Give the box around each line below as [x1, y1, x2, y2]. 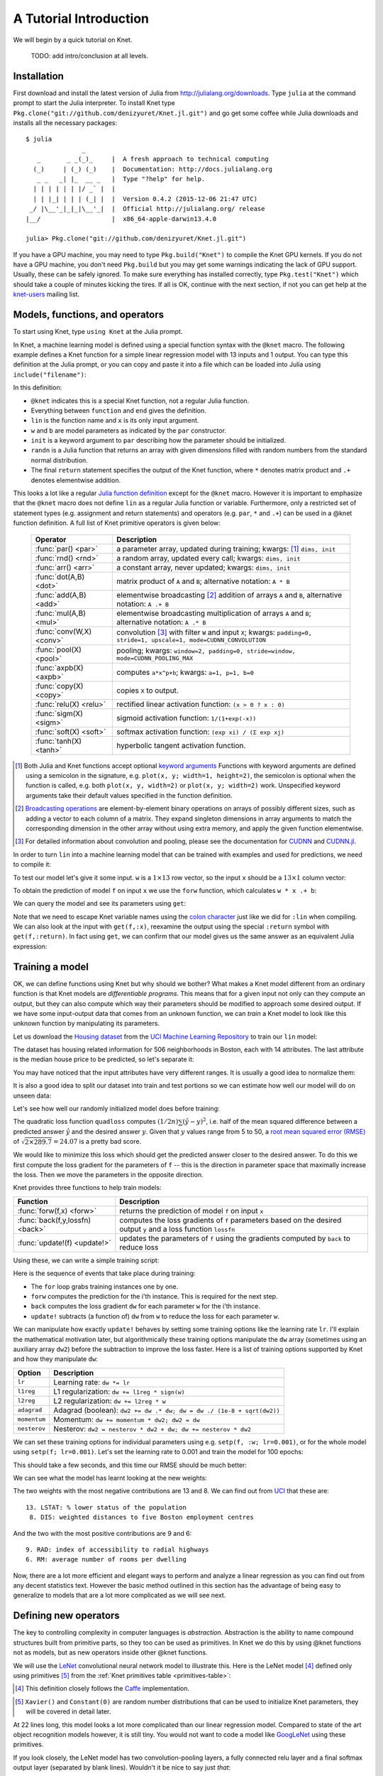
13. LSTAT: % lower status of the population [26, 1503, 187, 1511]
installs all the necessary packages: [13, 119, 118, 127]
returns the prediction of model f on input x [119, 1206, 264, 1215]
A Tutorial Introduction [13, 11, 149, 26]
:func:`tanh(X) [35, 736, 82, 746]
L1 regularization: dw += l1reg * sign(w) [53, 1386, 185, 1396]
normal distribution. [30, 455, 88, 465]
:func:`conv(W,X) [35, 626, 92, 636]
